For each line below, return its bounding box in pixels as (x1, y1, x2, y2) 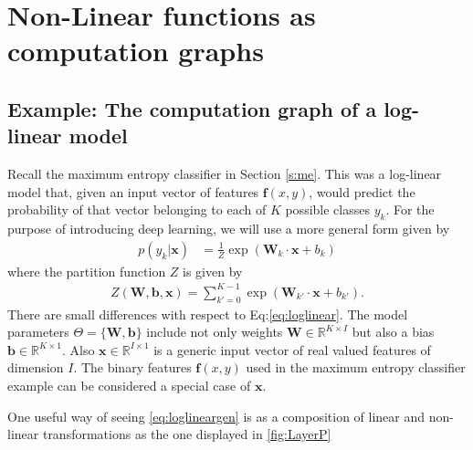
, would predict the (309, 182, 415, 201)
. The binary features (73, 358, 192, 377)
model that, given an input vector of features (7, 182, 259, 201)
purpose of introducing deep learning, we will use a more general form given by (7, 219, 450, 238)
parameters (7, 322, 69, 341)
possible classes (285, 200, 370, 219)
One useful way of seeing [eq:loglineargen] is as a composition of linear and (7, 406, 426, 425)
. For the (385, 200, 435, 219)
